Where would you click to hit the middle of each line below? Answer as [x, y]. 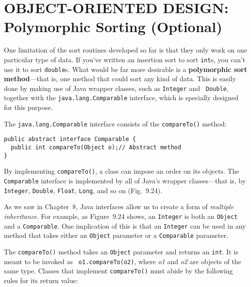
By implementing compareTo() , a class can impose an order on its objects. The [122, 171]
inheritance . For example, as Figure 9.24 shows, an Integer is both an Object [121, 216]
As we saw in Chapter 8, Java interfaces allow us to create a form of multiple [119, 206]
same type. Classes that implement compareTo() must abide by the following [118, 271]
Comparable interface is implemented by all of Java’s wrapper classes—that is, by [125, 180]
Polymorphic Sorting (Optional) [113, 27]
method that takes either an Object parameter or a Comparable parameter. [116, 235]
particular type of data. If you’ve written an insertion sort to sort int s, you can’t [125, 59]
